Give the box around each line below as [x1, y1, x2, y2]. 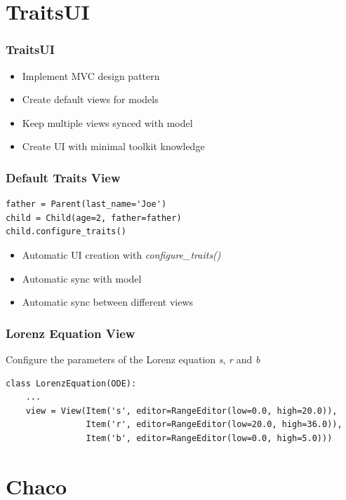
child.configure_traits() [6, 227, 126, 237]
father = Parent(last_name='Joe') [6, 199, 167, 210]
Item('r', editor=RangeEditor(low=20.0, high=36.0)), [86, 419, 342, 430]
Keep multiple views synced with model [22, 115, 193, 130]
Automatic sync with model [22, 271, 142, 285]
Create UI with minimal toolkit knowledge [22, 139, 205, 154]
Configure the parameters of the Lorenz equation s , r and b [6, 351, 260, 366]
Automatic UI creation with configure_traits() [22, 247, 221, 262]
